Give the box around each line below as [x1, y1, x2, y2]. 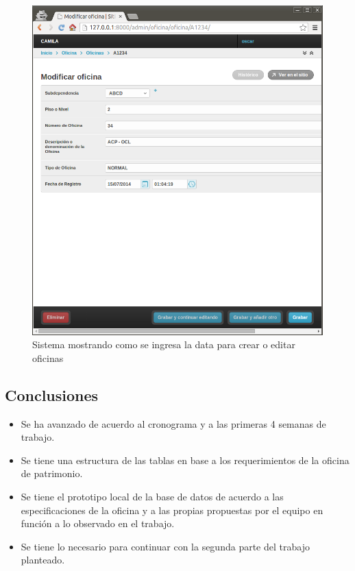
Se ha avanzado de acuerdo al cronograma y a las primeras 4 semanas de [21, 416, 326, 430]
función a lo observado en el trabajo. [21, 516, 175, 531]
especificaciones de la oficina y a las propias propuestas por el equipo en [21, 502, 323, 517]
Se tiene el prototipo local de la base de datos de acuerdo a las [21, 489, 284, 503]
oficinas [32, 350, 64, 365]
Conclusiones [5, 384, 99, 405]
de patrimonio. [21, 466, 83, 481]
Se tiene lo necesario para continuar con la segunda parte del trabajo [21, 539, 310, 553]
